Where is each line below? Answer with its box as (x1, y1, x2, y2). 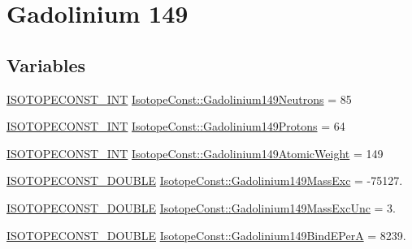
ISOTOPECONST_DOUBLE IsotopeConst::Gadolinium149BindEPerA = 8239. (7, 226, 406, 243)
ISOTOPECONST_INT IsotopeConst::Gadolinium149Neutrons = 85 (7, 90, 352, 107)
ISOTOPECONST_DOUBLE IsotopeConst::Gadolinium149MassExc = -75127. (7, 172, 403, 189)
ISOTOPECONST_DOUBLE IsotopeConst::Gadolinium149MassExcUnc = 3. (7, 199, 397, 216)
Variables (7, 52, 86, 77)
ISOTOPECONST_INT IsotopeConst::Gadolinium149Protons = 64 (7, 118, 345, 135)
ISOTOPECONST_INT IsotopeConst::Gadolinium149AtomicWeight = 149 (7, 144, 384, 161)
